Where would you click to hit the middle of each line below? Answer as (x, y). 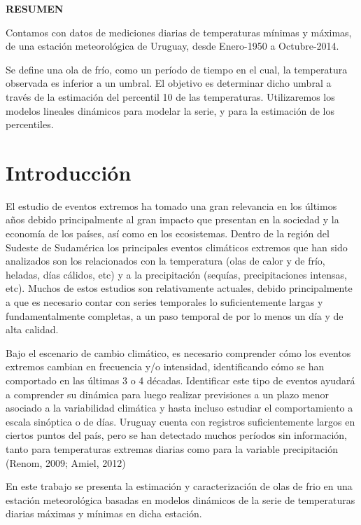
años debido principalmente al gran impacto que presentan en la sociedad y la (172, 219)
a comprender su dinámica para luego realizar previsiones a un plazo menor (168, 394)
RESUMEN (35, 8)
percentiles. (30, 124)
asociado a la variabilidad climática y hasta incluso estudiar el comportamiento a (179, 408)
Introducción (69, 172)
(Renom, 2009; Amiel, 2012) (66, 462)
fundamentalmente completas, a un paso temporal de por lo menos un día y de (175, 315)
